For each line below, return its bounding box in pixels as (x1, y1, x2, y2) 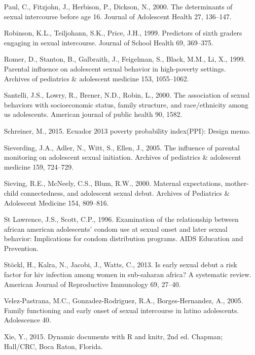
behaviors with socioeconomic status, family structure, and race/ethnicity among (4, 99, 249, 109)
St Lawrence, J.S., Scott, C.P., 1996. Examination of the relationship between (4, 214, 239, 224)
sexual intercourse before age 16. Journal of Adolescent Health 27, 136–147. (4, 11, 232, 21)
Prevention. (4, 243, 38, 253)
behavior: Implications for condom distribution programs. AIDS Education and (4, 233, 243, 244)
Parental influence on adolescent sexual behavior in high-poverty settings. (4, 63, 226, 73)
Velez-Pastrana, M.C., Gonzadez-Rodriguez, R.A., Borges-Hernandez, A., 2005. (4, 295, 243, 306)
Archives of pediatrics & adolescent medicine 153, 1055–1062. (4, 73, 189, 83)
